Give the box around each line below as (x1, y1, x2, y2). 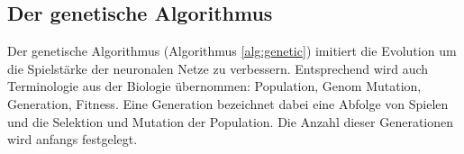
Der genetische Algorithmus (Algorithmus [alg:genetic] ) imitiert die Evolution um (7, 41, 457, 60)
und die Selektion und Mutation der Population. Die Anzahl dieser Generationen (7, 112, 454, 131)
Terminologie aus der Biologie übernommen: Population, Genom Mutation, (7, 77, 422, 95)
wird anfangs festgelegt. (7, 130, 138, 149)
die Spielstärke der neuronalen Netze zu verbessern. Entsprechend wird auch (7, 59, 429, 77)
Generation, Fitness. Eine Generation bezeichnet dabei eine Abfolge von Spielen (7, 94, 449, 113)
